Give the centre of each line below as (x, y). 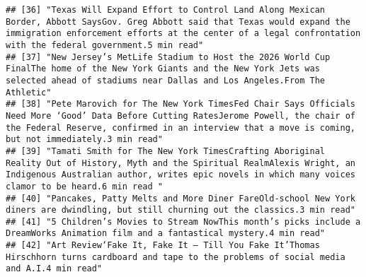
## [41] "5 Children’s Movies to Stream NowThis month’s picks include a (183, 222)
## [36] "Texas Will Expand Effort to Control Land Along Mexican (166, 10)
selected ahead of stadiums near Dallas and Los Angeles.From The (166, 80)
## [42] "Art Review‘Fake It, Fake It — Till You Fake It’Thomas (163, 246)
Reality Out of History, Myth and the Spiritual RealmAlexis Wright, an (181, 163)
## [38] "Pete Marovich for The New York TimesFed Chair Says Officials (181, 104)
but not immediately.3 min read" (84, 140)
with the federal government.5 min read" (105, 45)
